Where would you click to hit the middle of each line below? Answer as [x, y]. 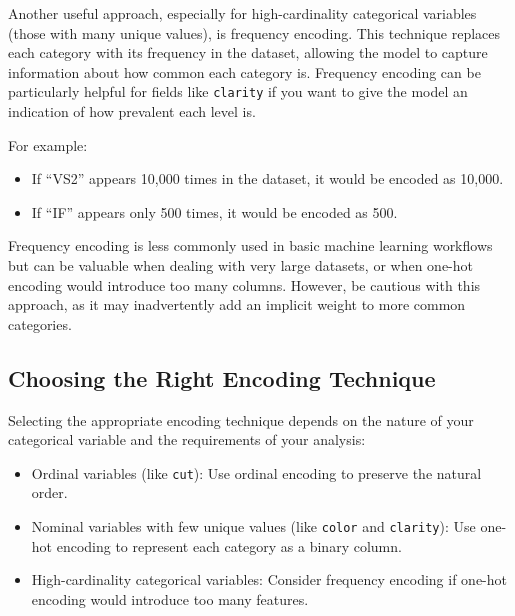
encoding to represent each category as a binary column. [229, 545]
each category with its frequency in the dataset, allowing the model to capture [248, 52]
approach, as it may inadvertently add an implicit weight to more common [237, 304]
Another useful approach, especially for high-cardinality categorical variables [242, 13]
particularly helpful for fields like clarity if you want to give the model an [238, 91]
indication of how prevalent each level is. [132, 111]
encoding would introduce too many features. [170, 598]
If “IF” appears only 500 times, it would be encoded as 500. [214, 211]
